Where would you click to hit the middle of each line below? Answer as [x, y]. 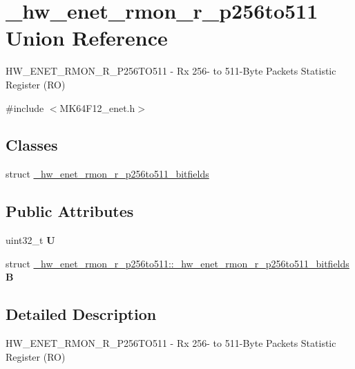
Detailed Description [81, 314]
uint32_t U [30, 240]
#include [25, 107]
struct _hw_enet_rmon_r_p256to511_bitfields [107, 174]
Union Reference [87, 38]
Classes [32, 145]
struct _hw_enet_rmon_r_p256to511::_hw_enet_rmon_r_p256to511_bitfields [177, 263]
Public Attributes [70, 211]
